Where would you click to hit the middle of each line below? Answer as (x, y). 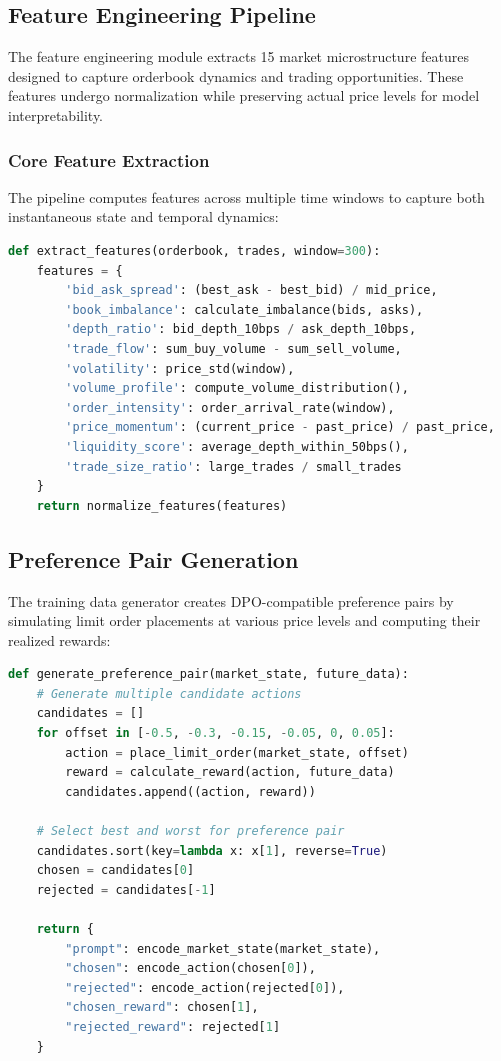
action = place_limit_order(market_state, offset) (237, 752)
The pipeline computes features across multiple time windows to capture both (246, 196)
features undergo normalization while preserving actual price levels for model (244, 95)
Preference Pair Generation (153, 558)
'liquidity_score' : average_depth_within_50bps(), (237, 446)
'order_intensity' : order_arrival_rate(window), (230, 407)
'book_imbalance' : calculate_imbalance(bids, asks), (244, 309)
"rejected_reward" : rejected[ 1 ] (173, 1026)
